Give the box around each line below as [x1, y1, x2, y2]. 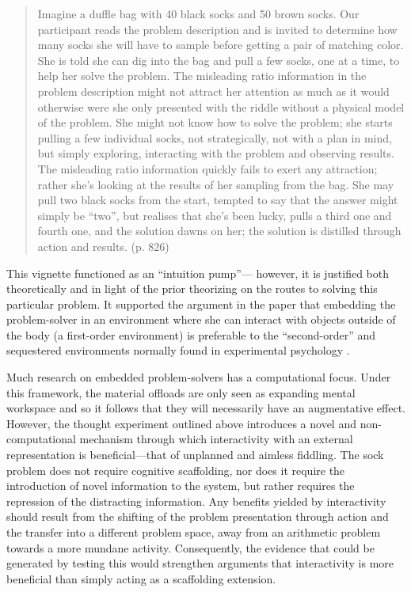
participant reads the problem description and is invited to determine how [37, 21, 398, 37]
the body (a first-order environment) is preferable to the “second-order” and [6, 326, 376, 343]
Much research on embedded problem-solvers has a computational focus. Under [6, 369, 391, 385]
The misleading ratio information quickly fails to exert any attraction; [37, 160, 378, 176]
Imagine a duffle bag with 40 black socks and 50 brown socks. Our [37, 6, 360, 21]
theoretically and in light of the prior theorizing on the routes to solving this [6, 280, 378, 297]
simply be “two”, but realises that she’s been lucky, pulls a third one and [37, 207, 392, 223]
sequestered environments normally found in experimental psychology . [6, 342, 350, 359]
